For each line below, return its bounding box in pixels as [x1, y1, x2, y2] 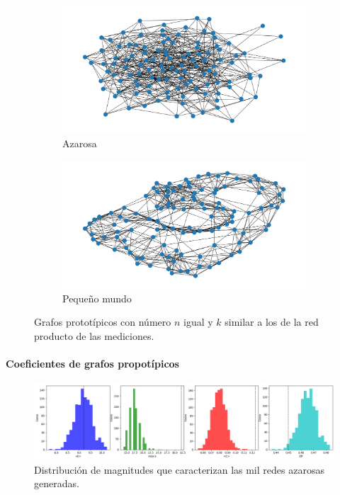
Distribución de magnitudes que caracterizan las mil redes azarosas [34, 462, 324, 477]
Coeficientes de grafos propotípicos [6, 355, 179, 370]
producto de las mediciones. [34, 328, 154, 343]
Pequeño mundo [62, 290, 132, 305]
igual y [183, 314, 213, 329]
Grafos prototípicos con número [34, 314, 171, 329]
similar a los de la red [225, 314, 319, 329]
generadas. [34, 476, 79, 491]
